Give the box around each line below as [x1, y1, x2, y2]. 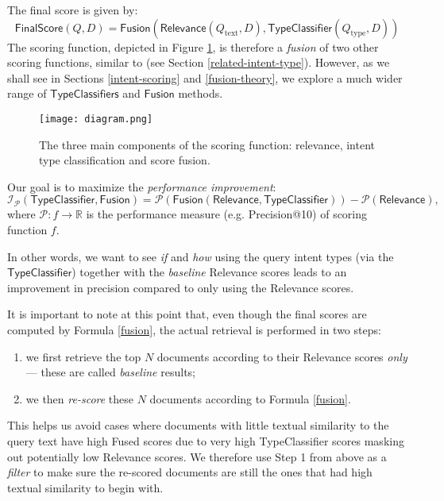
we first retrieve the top [25, 348, 141, 364]
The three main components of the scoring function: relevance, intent [39, 136, 375, 152]
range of [7, 85, 47, 102]
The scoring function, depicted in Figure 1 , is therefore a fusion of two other [7, 38, 379, 55]
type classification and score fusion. [39, 152, 210, 168]
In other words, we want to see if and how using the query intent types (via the [7, 248, 394, 264]
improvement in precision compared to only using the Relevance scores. [7, 279, 354, 295]
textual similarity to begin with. [7, 479, 164, 495]
